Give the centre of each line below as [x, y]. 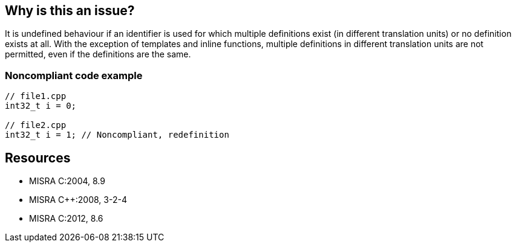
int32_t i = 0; [41, 106]
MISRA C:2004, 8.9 [67, 181]
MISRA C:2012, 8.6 [66, 219]
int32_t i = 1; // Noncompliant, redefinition [117, 135]
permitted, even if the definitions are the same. [98, 54]
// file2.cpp [36, 125]
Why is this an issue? [70, 11]
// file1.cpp [36, 96]
